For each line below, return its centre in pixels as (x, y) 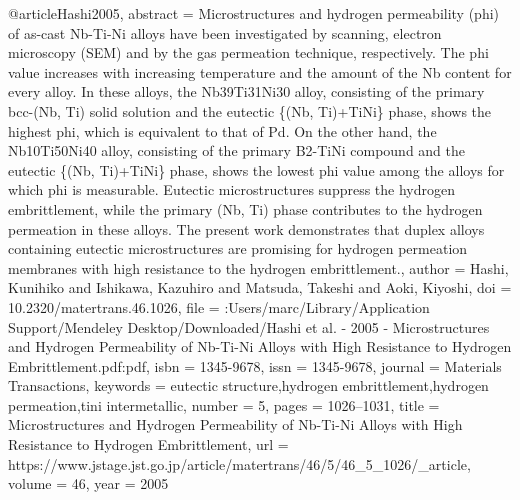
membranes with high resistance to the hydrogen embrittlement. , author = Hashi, (258, 267)
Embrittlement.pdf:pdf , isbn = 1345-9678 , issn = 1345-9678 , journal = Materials (255, 365)
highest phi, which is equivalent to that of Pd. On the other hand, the (222, 130)
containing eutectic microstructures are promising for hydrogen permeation (238, 248)
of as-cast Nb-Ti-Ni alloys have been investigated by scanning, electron (225, 32)
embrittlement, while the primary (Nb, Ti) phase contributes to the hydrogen (245, 208)
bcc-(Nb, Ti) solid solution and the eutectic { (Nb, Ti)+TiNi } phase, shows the (249, 110)
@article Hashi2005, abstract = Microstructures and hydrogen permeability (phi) (254, 13)
